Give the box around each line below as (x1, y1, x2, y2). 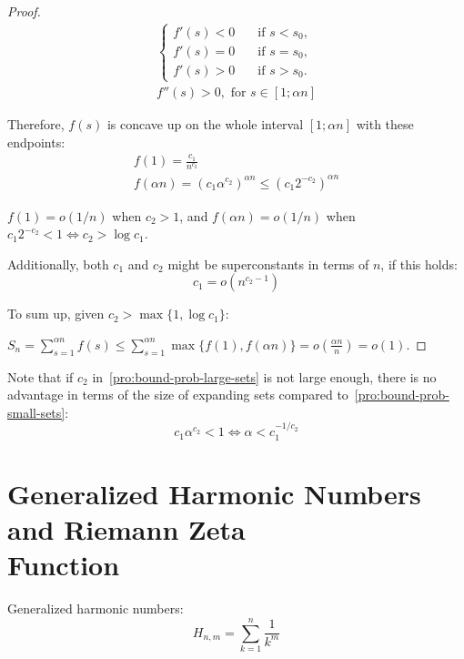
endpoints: (7, 132, 66, 151)
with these (356, 115, 414, 134)
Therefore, (7, 115, 65, 134)
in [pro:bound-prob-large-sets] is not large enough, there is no (92, 367, 437, 386)
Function (7, 546, 120, 583)
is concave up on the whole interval (106, 115, 304, 134)
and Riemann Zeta (7, 511, 246, 548)
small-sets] (7, 402, 66, 421)
